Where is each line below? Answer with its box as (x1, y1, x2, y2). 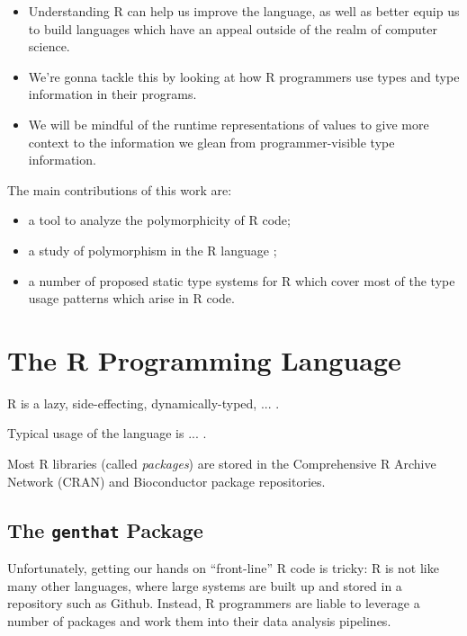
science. (28, 37, 70, 56)
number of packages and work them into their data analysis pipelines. (7, 611, 391, 630)
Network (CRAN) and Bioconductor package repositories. (7, 471, 326, 490)
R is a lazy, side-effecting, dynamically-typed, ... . (7, 393, 280, 412)
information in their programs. (28, 85, 197, 103)
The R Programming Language (7, 341, 401, 378)
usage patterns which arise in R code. (28, 289, 235, 308)
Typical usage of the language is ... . (7, 424, 207, 443)
